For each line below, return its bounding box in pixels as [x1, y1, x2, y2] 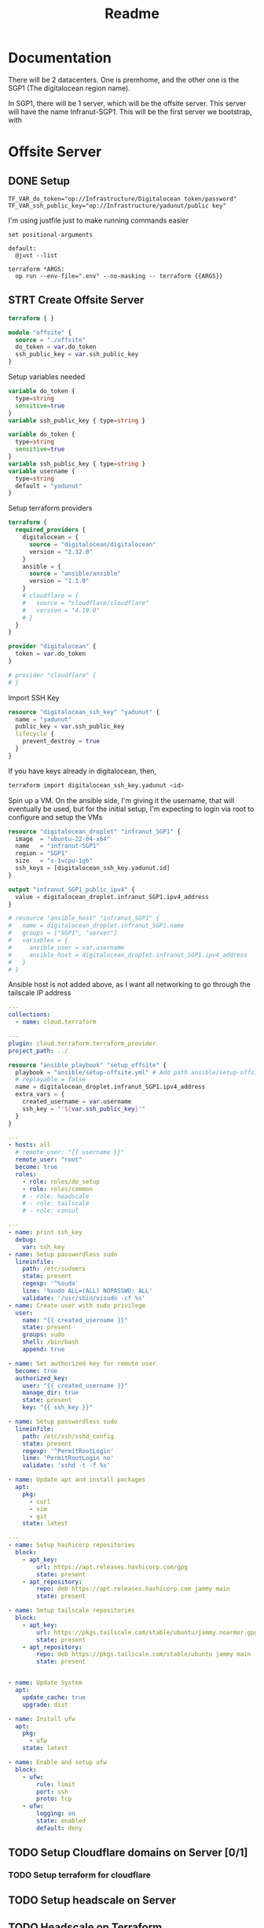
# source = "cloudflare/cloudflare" [22, 599, 149, 606]
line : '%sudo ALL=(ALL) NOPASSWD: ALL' [22, 1287, 153, 1295]
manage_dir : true [22, 1389, 79, 1397]
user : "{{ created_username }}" [22, 1381, 128, 1389]
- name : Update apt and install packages [8, 1476, 146, 1484]
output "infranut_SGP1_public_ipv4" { [8, 886, 135, 894]
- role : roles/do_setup [22, 1178, 101, 1185]
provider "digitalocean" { [8, 643, 97, 651]
